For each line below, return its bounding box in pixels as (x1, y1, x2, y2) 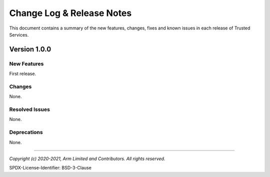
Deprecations (9, 129, 43, 136)
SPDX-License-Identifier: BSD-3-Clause (9, 165, 92, 171)
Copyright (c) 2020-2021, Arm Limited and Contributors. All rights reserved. (9, 155, 165, 161)
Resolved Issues (9, 106, 50, 112)
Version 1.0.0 (9, 45, 51, 53)
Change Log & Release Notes (9, 7, 132, 18)
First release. (9, 70, 36, 77)
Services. (9, 31, 29, 37)
